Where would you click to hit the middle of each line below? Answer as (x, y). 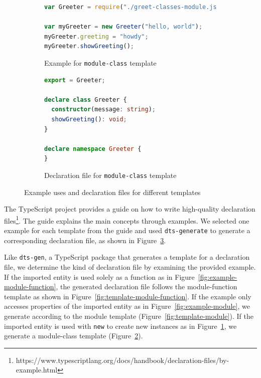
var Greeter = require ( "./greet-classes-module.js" (132, 7)
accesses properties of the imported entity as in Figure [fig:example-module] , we (127, 306)
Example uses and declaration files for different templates (112, 192)
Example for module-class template (100, 62)
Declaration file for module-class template (110, 175)
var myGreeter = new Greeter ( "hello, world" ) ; (123, 27)
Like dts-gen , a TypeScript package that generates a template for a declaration (127, 257)
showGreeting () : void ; (89, 119)
